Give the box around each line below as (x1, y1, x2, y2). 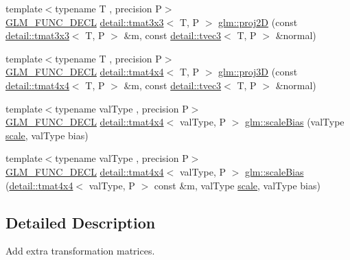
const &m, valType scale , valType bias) (154, 178, 320, 192)
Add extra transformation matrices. (5, 244, 155, 258)
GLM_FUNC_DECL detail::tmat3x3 (5, 14, 164, 29)
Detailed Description (5, 211, 156, 233)
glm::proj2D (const (218, 14, 298, 29)
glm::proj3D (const (218, 64, 298, 79)
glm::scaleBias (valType (244, 115, 345, 129)
